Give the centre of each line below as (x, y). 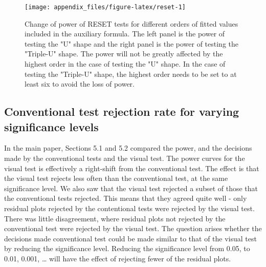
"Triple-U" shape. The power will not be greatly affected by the (124, 54)
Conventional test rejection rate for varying (122, 111)
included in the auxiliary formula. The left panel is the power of (125, 34)
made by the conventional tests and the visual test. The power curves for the (125, 158)
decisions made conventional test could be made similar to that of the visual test (130, 238)
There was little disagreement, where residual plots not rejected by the (115, 218)
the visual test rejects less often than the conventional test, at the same (116, 178)
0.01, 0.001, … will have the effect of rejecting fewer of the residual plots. (118, 258)
